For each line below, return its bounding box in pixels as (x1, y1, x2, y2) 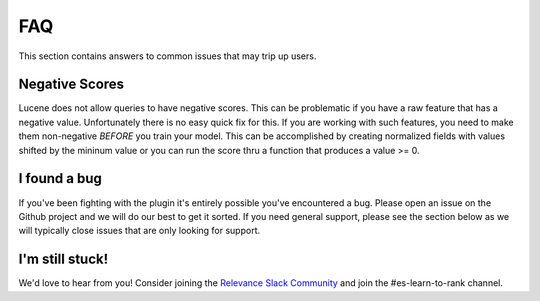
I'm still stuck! (18, 251, 109, 268)
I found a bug (18, 170, 102, 187)
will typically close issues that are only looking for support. (18, 225, 261, 237)
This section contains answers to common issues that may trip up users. (18, 50, 317, 62)
